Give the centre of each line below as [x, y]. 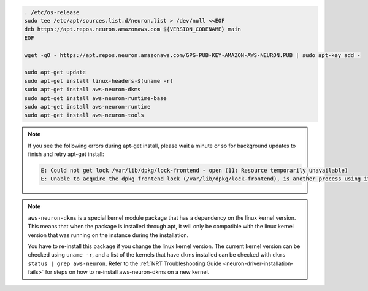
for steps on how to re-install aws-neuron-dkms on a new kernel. [127, 272]
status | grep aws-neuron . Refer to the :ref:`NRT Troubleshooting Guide [125, 263]
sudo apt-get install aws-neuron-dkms [82, 90]
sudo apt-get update [55, 72]
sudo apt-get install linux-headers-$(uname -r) [99, 81]
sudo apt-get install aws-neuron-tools [84, 115]
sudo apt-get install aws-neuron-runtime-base [95, 98]
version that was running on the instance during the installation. [108, 235]
